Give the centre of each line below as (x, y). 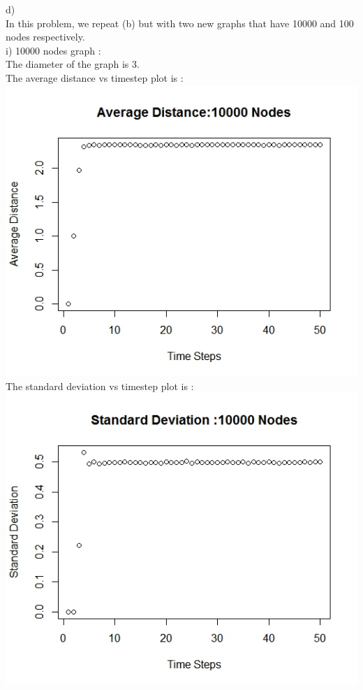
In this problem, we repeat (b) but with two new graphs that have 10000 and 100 (180, 23)
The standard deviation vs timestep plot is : (100, 386)
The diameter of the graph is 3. (73, 64)
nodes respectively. (45, 37)
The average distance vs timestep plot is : (95, 77)
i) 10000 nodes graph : (53, 50)
